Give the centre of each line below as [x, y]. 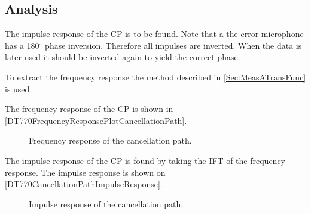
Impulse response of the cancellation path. [106, 204]
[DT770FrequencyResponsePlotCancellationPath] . [96, 120]
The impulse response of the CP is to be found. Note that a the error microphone [154, 34]
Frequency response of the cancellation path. [110, 140]
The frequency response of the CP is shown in [89, 109]
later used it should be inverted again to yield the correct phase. [123, 57]
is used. [19, 89]
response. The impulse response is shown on [85, 172]
